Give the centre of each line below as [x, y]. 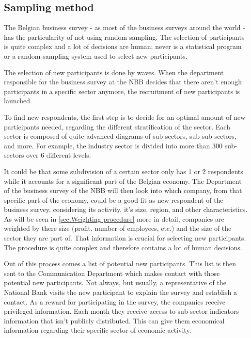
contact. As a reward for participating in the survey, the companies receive [115, 301]
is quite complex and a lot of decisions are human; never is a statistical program [123, 46]
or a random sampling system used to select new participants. [96, 56]
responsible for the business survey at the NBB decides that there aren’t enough [123, 82]
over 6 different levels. [59, 155]
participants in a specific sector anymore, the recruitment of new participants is [122, 91]
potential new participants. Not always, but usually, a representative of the [115, 282]
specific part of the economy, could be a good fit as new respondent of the [114, 200]
